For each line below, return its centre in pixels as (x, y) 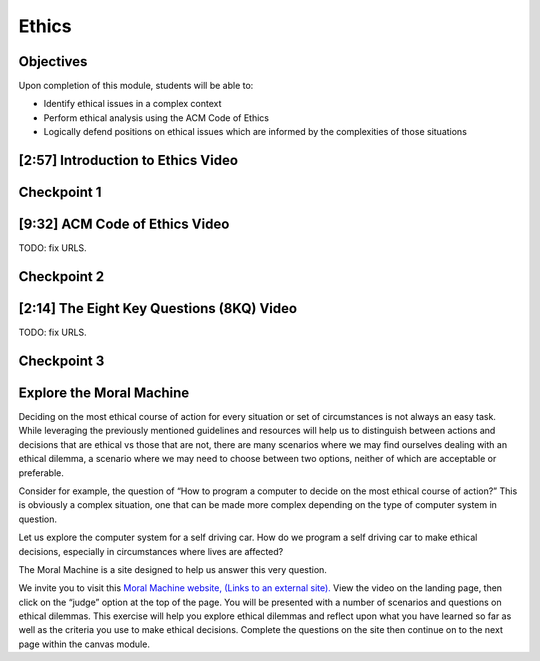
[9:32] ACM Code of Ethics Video (124, 224)
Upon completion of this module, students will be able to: (136, 86)
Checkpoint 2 (61, 276)
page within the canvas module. (84, 644)
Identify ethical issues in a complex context (132, 104)
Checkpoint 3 (61, 360)
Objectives (53, 61)
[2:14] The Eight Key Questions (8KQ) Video (158, 308)
